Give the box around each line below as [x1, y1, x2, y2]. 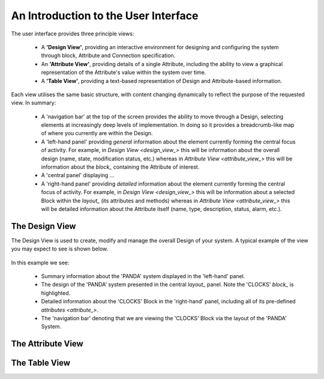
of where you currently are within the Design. [41, 130, 153, 137]
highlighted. [41, 289, 71, 297]
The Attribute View [11, 339, 83, 349]
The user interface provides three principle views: [11, 30, 134, 37]
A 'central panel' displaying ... [41, 172, 115, 179]
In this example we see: [11, 259, 70, 266]
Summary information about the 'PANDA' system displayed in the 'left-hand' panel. [41, 273, 245, 280]
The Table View [11, 358, 71, 368]
